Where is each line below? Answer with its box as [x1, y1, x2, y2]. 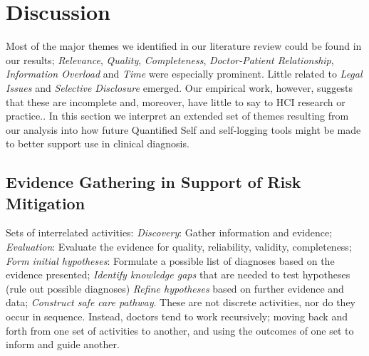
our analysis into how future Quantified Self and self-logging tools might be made [6, 122, 361, 137]
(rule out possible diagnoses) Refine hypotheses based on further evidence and [6, 281, 344, 295]
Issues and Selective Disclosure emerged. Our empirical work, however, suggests [6, 80, 353, 95]
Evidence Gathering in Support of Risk [6, 171, 301, 193]
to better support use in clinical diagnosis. [6, 136, 189, 151]
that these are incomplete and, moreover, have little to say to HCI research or [6, 94, 345, 109]
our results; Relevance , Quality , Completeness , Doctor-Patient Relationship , [6, 52, 334, 67]
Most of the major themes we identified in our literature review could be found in [6, 38, 362, 53]
